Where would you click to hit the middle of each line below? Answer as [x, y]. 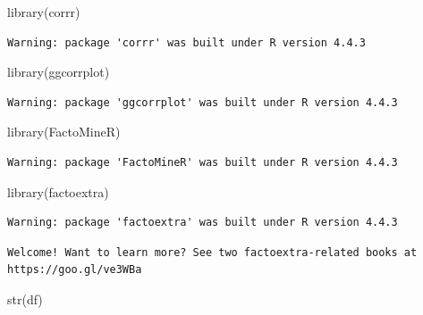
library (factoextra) [58, 191]
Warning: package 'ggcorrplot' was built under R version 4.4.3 [203, 102]
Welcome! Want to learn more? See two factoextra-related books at [212, 252]
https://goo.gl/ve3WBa [75, 270]
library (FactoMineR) [64, 132]
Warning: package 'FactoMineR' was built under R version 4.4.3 [203, 162]
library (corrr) [44, 12]
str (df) [25, 298]
